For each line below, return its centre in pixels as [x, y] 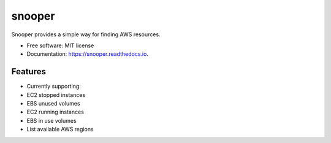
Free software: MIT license [60, 45]
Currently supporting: [54, 87]
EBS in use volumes [51, 120]
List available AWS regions [60, 129]
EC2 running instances [55, 112]
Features [29, 71]
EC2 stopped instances [56, 95]
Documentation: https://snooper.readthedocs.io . [87, 54]
